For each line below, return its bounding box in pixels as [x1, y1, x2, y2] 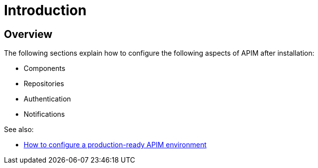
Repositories [24, 79, 64, 88]
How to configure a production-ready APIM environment [24, 140, 207, 149]
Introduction [4, 2, 87, 19]
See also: [4, 125, 34, 134]
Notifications [24, 110, 65, 119]
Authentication [24, 95, 71, 103]
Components [24, 64, 66, 73]
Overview [4, 28, 53, 40]
